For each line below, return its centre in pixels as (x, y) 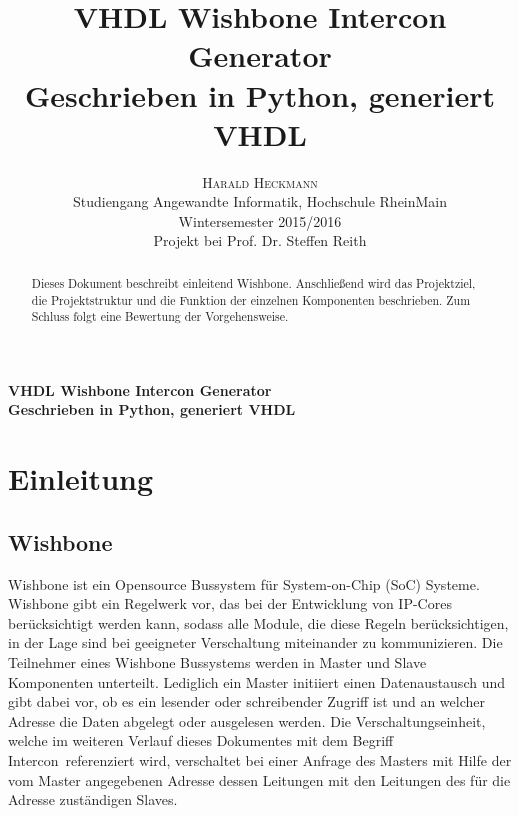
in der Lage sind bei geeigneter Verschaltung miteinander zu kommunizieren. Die (255, 642)
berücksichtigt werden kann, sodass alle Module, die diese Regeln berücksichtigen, (258, 622)
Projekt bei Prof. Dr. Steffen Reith (260, 240)
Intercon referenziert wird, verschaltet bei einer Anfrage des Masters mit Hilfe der (260, 759)
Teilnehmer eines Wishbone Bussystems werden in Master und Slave (217, 661)
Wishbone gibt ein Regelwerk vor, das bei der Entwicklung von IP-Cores (230, 603)
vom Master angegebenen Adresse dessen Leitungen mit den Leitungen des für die (259, 779)
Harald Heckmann (260, 181)
